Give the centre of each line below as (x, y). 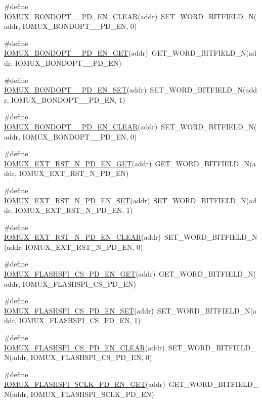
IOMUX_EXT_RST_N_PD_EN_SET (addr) (77, 200)
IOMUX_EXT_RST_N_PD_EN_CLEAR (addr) (83, 237)
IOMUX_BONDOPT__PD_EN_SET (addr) (75, 90)
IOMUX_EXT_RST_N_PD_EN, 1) (74, 210)
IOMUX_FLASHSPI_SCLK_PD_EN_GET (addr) (85, 384)
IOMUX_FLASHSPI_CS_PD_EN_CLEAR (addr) (84, 347)
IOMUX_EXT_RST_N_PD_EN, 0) (84, 247)
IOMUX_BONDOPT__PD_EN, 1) (68, 99)
